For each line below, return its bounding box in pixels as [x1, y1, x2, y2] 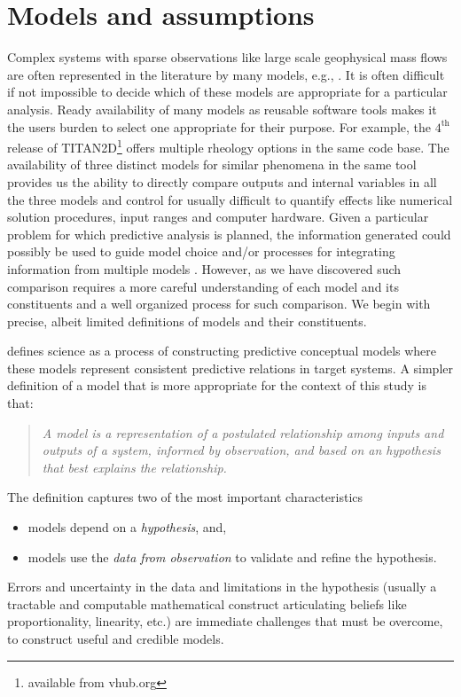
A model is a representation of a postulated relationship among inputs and [42, 423, 444, 442]
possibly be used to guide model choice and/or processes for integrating [7, 242, 395, 261]
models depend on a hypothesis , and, [27, 518, 227, 536]
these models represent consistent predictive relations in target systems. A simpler [7, 358, 453, 377]
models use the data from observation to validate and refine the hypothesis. [27, 547, 437, 566]
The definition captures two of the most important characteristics [7, 488, 363, 506]
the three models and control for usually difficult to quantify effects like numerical [7, 190, 453, 208]
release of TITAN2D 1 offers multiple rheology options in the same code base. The [7, 136, 449, 156]
